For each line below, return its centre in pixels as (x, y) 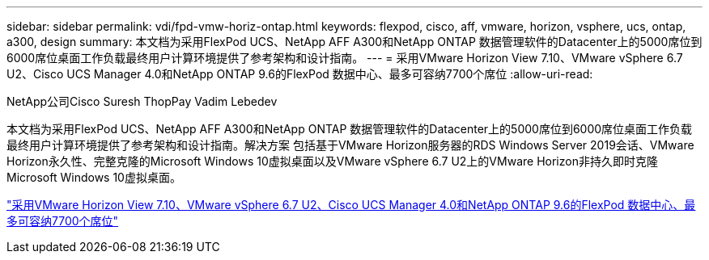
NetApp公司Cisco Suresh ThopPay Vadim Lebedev (142, 101)
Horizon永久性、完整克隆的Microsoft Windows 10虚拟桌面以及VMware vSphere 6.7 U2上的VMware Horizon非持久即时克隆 (332, 161)
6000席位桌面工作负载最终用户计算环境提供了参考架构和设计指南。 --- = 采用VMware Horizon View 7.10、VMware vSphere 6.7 (345, 58)
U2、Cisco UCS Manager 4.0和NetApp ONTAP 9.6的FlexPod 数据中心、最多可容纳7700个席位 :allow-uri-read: (300, 74)
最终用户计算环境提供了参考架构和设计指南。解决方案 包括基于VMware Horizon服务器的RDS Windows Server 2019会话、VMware (350, 145)
